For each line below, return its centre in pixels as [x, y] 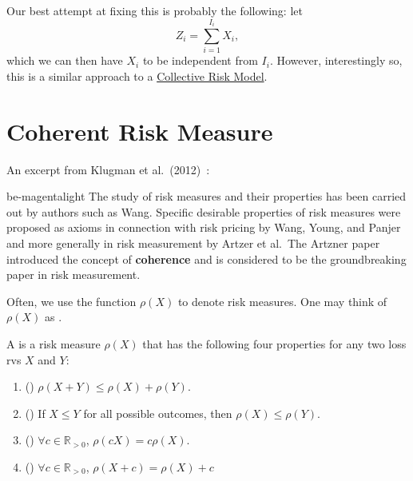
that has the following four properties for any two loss [274, 344]
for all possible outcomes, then [158, 413]
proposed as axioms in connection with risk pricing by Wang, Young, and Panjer [204, 227]
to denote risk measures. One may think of [282, 301]
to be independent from [200, 60]
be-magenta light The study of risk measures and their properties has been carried [206, 196]
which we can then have [65, 60]
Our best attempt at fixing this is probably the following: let [155, 10]
